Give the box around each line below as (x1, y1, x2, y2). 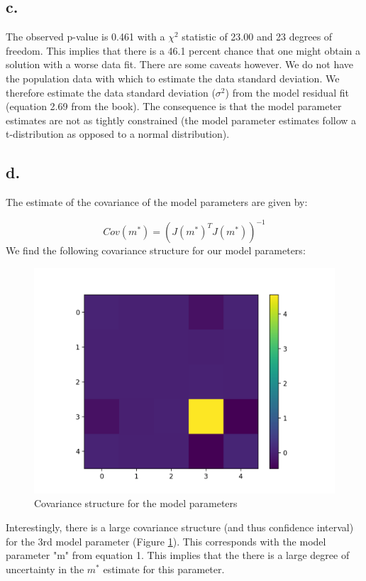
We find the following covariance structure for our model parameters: (6, 243, 306, 258)
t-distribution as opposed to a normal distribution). (6, 126, 230, 141)
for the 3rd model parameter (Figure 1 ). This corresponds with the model (6, 533, 326, 548)
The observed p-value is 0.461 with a (6, 29, 165, 44)
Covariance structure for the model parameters (34, 496, 238, 511)
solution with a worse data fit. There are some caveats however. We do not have (6, 57, 353, 72)
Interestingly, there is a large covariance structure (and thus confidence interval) (6, 520, 354, 535)
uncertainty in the (6, 561, 84, 576)
